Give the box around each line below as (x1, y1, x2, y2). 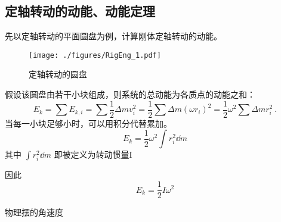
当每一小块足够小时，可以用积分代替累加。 (5, 117, 172, 129)
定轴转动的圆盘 (29, 68, 87, 80)
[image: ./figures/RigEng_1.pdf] (29, 51, 161, 60)
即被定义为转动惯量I (54, 148, 132, 161)
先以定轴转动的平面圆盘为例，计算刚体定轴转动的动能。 (5, 30, 222, 42)
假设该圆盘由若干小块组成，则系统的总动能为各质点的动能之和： (5, 88, 255, 101)
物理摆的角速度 (5, 206, 63, 218)
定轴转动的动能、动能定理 (5, 2, 155, 20)
